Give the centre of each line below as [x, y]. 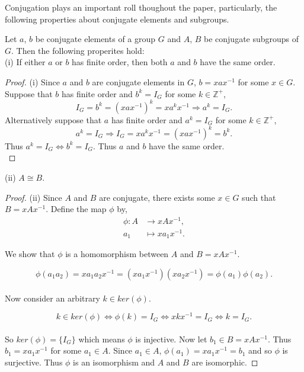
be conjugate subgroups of [252, 39]
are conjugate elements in [138, 81]
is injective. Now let [171, 339]
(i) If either [25, 62]
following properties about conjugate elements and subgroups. [117, 19]
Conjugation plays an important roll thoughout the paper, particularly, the [141, 7]
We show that [30, 254]
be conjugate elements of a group [95, 39]
